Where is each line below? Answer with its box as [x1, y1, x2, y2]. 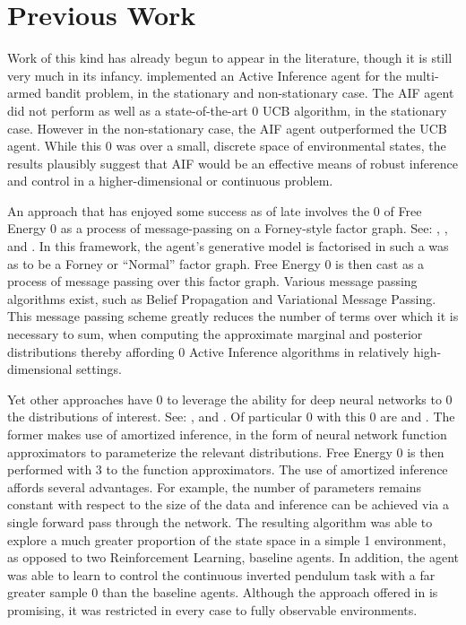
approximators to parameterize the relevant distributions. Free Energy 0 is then [7, 442, 444, 461]
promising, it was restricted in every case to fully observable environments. [7, 600, 418, 619]
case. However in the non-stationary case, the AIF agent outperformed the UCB [7, 118, 447, 137]
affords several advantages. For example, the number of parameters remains [7, 477, 422, 496]
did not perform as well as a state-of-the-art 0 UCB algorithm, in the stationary [7, 100, 447, 119]
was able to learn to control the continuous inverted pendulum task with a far [7, 565, 436, 584]
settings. [76, 360, 122, 378]
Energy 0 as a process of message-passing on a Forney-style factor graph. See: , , [7, 219, 448, 238]
